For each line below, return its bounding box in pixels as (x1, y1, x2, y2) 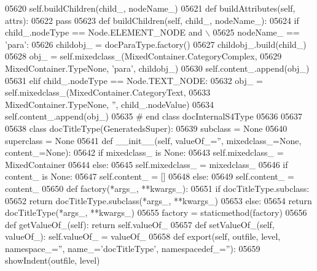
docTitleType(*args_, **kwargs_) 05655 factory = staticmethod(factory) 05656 (5, 206, 307, 219)
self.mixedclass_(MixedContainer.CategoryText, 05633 (5, 86, 211, 99)
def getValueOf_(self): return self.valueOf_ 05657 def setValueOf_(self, (5, 218, 275, 231)
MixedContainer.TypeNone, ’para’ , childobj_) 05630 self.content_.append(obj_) (5, 61, 310, 74)
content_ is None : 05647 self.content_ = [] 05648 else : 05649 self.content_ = (5, 170, 294, 183)
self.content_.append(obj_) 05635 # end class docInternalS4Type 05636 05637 (5, 110, 303, 123)
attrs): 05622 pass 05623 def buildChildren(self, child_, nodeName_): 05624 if (5, 13, 299, 26)
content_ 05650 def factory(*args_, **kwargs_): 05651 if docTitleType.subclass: (5, 181, 310, 194)
